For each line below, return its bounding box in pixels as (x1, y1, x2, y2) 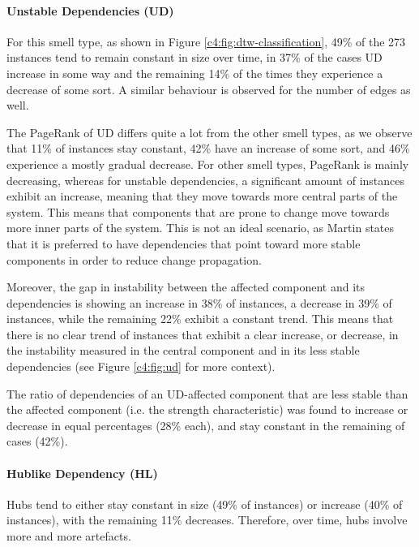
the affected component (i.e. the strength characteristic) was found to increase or (6, 401, 408, 418)
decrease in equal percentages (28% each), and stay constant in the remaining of (6, 416, 405, 433)
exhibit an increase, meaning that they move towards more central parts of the (6, 187, 398, 205)
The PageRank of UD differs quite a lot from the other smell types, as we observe (6, 123, 413, 140)
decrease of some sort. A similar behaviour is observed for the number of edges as (6, 80, 411, 97)
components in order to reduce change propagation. (6, 251, 262, 268)
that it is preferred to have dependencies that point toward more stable (6, 235, 361, 252)
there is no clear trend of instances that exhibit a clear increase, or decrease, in (6, 325, 399, 342)
